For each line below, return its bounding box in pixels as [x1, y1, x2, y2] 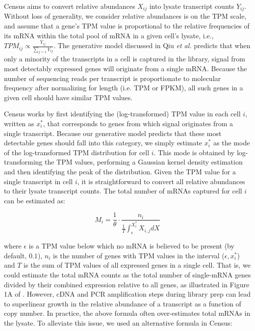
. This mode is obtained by [153, 147, 235, 157]
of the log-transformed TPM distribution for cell [4, 147, 150, 157]
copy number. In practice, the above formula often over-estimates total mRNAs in [4, 308, 251, 318]
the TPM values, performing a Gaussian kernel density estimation [45, 157, 243, 167]
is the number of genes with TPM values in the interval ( [53, 250, 225, 260]
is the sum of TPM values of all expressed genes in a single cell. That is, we [24, 260, 251, 270]
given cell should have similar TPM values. [4, 92, 133, 102]
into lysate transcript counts [149, 1, 234, 11]
